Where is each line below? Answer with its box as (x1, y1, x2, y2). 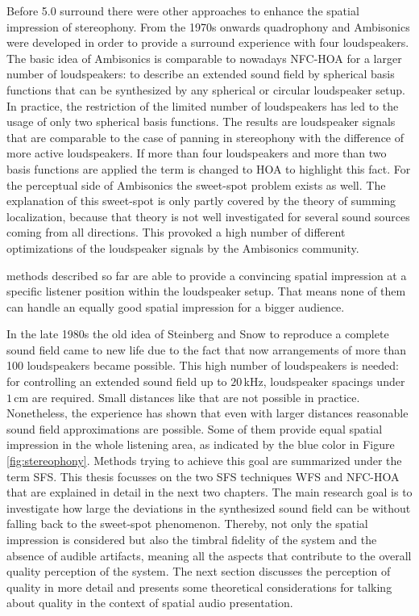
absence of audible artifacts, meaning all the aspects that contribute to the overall (6, 547, 412, 564)
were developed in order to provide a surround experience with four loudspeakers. (6, 34, 409, 51)
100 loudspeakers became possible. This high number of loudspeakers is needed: (6, 357, 399, 374)
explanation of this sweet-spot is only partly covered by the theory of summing (6, 192, 396, 209)
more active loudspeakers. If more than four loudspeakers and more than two (6, 145, 387, 161)
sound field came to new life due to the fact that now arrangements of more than (6, 341, 407, 358)
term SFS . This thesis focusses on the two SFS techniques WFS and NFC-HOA (6, 467, 400, 484)
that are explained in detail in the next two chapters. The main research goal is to (6, 484, 413, 501)
